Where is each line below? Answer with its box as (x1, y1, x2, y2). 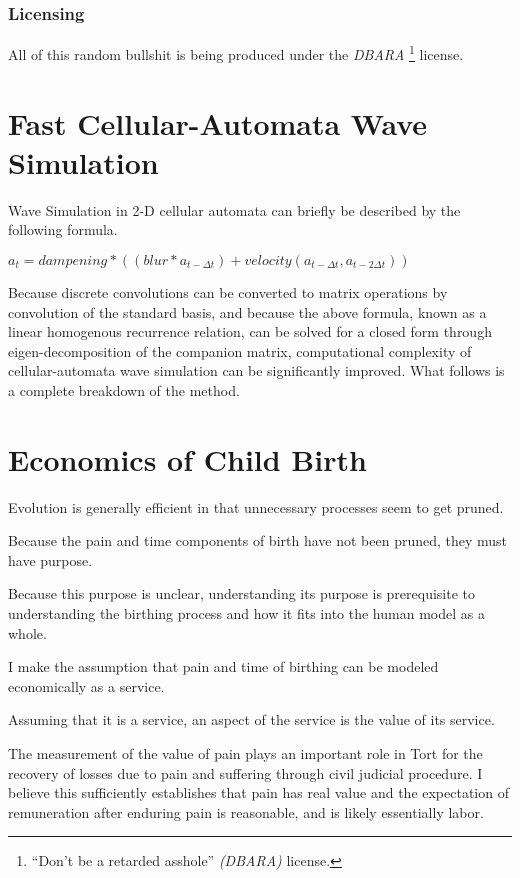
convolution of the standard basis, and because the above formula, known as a (8, 301, 487, 322)
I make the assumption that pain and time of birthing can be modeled (8, 656, 439, 677)
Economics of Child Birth (8, 438, 367, 479)
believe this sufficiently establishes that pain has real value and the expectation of (8, 782, 509, 803)
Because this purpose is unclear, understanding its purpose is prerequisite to (8, 583, 476, 604)
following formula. (8, 219, 118, 240)
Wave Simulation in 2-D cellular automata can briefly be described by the (8, 199, 461, 220)
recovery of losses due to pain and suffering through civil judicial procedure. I (8, 762, 483, 783)
